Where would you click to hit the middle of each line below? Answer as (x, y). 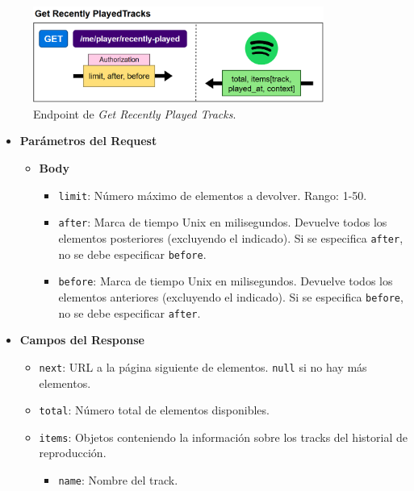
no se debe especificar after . (130, 312)
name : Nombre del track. (118, 480)
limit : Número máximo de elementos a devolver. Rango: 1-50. (213, 195)
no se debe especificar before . (132, 254)
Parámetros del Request (88, 141)
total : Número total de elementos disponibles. (154, 410)
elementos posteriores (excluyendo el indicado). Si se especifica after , (231, 237)
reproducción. (73, 453)
